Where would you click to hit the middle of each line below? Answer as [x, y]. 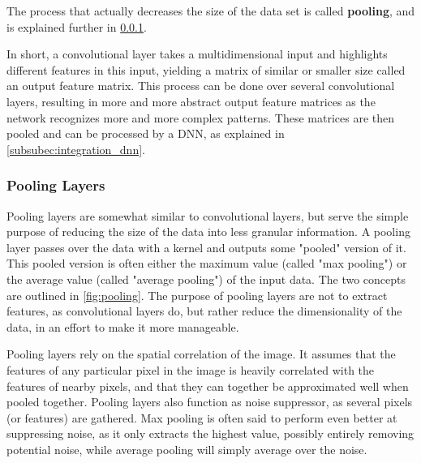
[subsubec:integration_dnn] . [76, 149]
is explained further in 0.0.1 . [77, 26]
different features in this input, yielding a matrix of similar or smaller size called [206, 69]
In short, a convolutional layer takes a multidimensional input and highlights [197, 54]
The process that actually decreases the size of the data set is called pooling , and [211, 11]
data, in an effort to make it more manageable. [123, 326]
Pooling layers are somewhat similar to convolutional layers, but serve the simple [208, 215]
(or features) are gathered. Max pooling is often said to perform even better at [202, 417]
